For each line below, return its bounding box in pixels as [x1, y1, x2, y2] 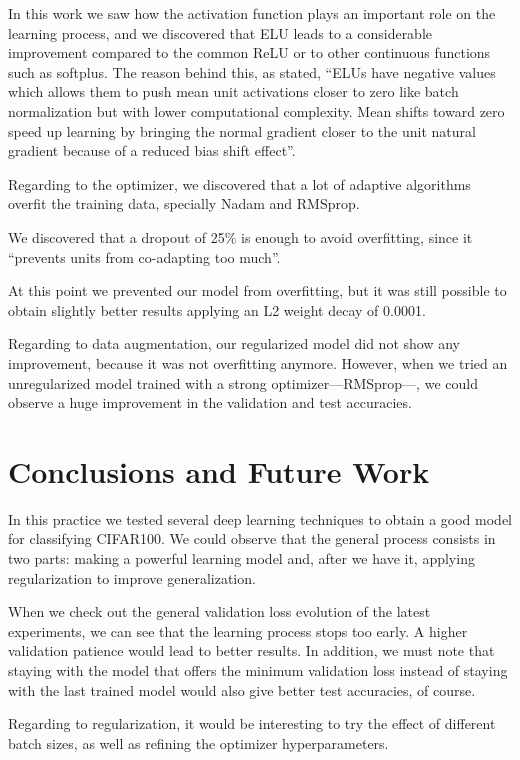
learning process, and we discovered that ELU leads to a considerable [8, 22, 433, 43]
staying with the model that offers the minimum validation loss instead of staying [8, 659, 508, 680]
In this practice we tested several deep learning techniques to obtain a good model [8, 508, 512, 529]
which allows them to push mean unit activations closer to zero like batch [8, 81, 459, 102]
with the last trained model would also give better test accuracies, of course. [8, 679, 476, 700]
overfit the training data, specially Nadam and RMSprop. [8, 193, 360, 214]
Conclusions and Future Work [8, 450, 430, 491]
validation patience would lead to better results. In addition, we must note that [8, 640, 495, 661]
